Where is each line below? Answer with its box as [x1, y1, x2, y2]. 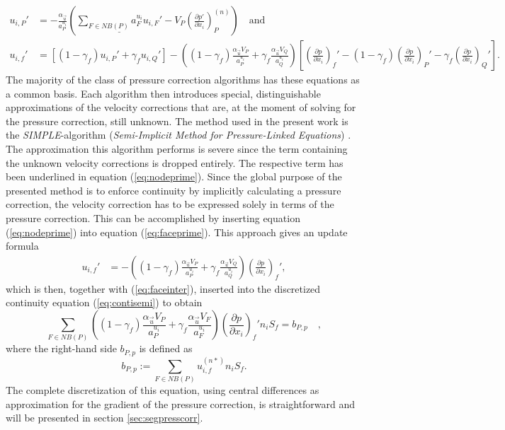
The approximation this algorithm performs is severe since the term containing [6, 141, 348, 156]
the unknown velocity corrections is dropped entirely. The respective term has [6, 155, 344, 170]
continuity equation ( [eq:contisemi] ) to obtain [6, 295, 203, 310]
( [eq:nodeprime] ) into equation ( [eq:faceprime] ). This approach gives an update [6, 224, 348, 239]
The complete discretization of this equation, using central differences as [6, 382, 319, 397]
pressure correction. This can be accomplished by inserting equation [6, 211, 300, 225]
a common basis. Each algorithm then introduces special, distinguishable [6, 86, 321, 100]
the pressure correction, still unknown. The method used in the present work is [6, 113, 348, 128]
